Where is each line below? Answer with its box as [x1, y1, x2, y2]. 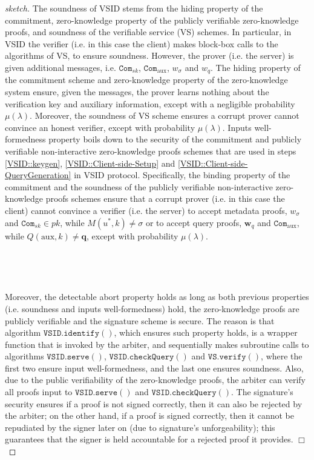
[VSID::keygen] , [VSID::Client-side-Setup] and [5, 156, 175, 169]
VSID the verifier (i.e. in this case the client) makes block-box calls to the [5, 37, 278, 50]
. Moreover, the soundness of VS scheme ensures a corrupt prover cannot [30, 109, 299, 122]
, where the [261, 350, 303, 362]
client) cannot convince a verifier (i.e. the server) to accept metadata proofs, [5, 204, 287, 216]
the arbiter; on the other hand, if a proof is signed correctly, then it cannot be [5, 409, 294, 422]
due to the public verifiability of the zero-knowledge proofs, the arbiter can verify [5, 373, 306, 386]
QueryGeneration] [5, 168, 71, 181]
